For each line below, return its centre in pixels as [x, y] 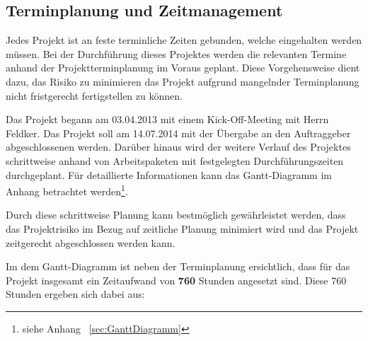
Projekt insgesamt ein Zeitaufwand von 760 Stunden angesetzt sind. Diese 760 [176, 280]
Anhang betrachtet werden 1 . [67, 190]
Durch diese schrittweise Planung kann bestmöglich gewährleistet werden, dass [176, 215]
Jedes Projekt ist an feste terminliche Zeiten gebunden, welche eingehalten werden [184, 40]
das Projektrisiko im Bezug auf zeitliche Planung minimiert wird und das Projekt [182, 228]
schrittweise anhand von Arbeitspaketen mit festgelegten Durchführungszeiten [175, 160]
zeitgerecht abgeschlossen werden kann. [91, 242]
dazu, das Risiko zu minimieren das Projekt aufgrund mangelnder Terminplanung [183, 81]
